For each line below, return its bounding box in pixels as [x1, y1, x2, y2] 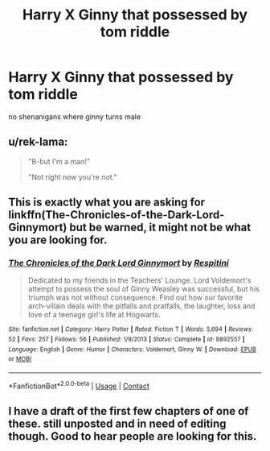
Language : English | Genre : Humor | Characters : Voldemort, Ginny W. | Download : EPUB [8, 345, 257, 354]
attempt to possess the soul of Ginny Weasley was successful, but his [27, 284, 260, 294]
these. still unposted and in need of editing [8, 417, 227, 431]
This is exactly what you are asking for [8, 196, 206, 209]
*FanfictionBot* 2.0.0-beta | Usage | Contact [8, 380, 150, 391]
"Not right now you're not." [27, 172, 118, 182]
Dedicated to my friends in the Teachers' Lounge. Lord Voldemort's [27, 275, 252, 285]
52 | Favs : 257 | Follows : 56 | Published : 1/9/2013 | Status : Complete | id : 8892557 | [8, 336, 245, 344]
